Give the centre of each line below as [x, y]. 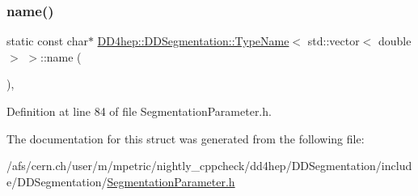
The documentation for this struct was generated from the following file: [186, 138]
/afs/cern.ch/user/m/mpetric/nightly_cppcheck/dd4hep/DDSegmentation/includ [209, 166]
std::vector [334, 41]
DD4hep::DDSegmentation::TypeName [193, 41]
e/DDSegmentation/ [57, 181]
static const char [47, 41]
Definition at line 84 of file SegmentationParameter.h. [139, 111]
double [395, 41]
